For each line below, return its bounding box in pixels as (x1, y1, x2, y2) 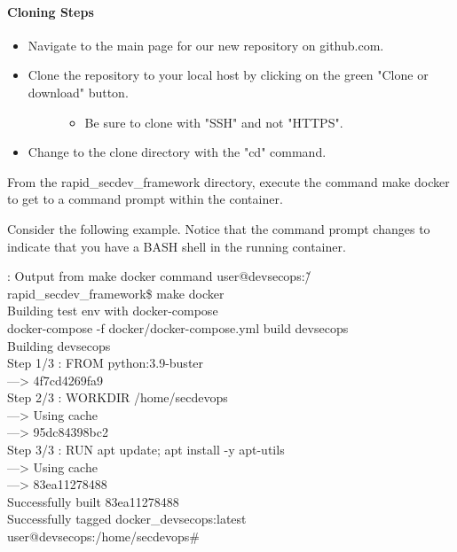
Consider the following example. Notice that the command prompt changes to (7, 219, 430, 237)
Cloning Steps (7, 2, 94, 20)
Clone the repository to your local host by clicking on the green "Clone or (28, 66, 429, 84)
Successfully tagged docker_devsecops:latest (7, 509, 247, 528)
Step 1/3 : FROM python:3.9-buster (7, 354, 204, 372)
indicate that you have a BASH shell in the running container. (7, 237, 346, 255)
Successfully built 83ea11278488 (7, 492, 179, 510)
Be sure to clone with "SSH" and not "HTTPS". (84, 113, 343, 131)
